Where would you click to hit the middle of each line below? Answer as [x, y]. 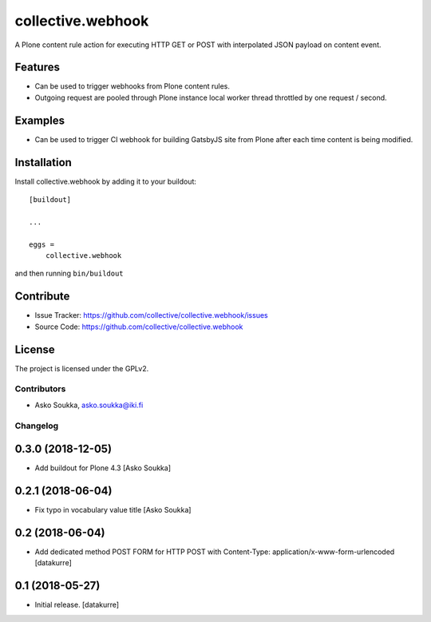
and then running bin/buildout [69, 273]
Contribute [42, 297]
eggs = [42, 244]
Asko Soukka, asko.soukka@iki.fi [89, 405]
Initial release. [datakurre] [77, 605]
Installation [43, 162]
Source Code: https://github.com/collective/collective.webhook [139, 327]
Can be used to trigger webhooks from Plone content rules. [132, 86]
